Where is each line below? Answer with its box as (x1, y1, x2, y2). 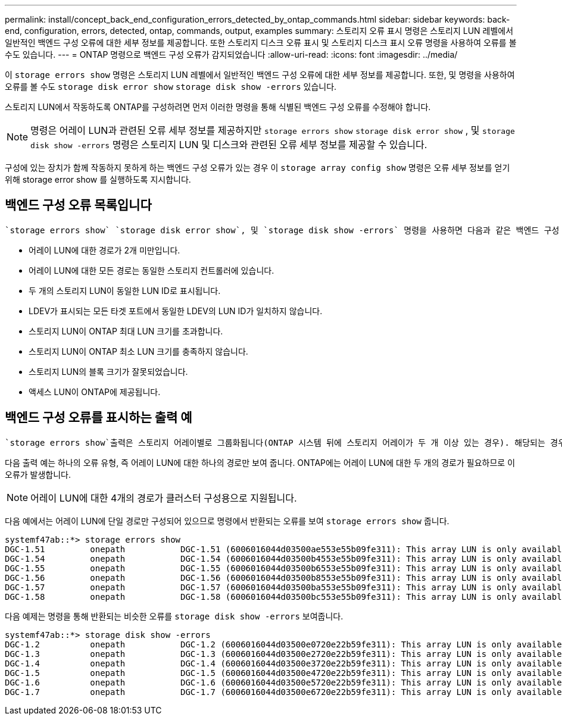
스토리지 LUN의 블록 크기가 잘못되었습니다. (29, 366, 188, 377)
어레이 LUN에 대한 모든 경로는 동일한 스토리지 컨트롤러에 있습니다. (29, 265, 274, 276)
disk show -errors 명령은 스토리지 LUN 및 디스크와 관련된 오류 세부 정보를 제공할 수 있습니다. (30, 139, 427, 151)
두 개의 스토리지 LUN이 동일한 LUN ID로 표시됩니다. (29, 285, 221, 296)
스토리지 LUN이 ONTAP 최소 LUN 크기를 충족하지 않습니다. (29, 346, 248, 356)
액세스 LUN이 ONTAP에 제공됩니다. (29, 386, 161, 397)
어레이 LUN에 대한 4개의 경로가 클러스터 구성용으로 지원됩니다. (30, 492, 297, 504)
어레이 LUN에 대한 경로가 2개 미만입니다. (29, 245, 180, 255)
